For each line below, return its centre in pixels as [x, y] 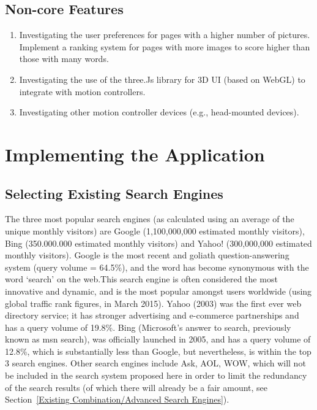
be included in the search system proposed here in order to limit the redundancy [156, 375]
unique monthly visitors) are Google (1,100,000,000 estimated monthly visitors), [155, 230]
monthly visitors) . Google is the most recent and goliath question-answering [147, 255]
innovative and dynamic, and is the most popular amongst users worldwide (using [158, 291]
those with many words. [64, 59]
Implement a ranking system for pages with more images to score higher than [165, 46]
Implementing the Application [135, 154]
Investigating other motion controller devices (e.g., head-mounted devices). [159, 112]
